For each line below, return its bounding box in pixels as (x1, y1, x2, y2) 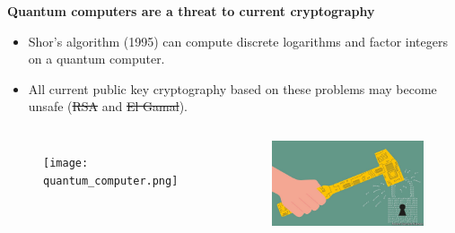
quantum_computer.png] (43, 174, 179, 187)
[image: (43, 156, 89, 169)
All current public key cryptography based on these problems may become (28, 79, 437, 98)
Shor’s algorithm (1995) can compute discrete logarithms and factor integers (28, 31, 449, 50)
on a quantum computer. (28, 49, 165, 68)
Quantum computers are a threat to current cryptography (7, 2, 375, 20)
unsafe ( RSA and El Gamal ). (28, 97, 188, 116)
